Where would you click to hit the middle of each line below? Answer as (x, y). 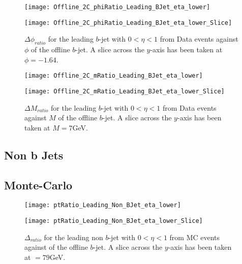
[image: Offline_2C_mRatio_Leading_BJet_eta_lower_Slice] (125, 91)
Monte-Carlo (38, 185)
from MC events (195, 237)
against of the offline (56, 247)
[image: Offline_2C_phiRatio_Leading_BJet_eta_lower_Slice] (128, 23)
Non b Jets (34, 155)
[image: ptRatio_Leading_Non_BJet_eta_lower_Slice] (114, 221)
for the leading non (73, 237)
